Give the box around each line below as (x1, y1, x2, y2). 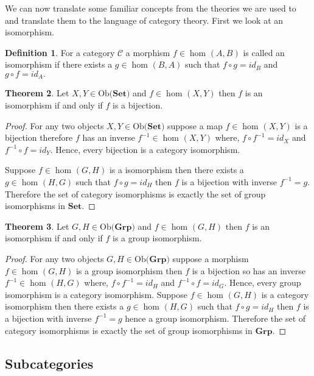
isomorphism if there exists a (5, 58, 113, 71)
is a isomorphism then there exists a (109, 163, 244, 176)
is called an (243, 46, 285, 59)
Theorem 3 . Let (5, 219, 69, 232)
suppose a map (167, 119, 223, 132)
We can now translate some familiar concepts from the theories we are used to (5, 2, 296, 14)
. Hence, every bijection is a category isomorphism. (50, 143, 240, 155)
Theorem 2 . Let (5, 87, 69, 99)
